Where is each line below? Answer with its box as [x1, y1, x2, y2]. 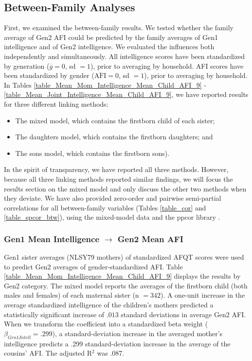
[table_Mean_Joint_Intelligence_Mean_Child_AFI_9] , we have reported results [4, 89, 249, 99]
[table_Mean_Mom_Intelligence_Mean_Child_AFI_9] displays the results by [4, 271, 241, 281]
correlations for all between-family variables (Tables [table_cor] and [4, 202, 206, 212]
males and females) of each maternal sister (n [4, 290, 139, 300]
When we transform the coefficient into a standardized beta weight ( [4, 319, 208, 329]
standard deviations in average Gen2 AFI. [121, 309, 246, 319]
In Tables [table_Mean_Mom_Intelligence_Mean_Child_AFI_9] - [4, 79, 207, 90]
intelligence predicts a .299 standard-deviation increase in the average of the [4, 338, 231, 348]
